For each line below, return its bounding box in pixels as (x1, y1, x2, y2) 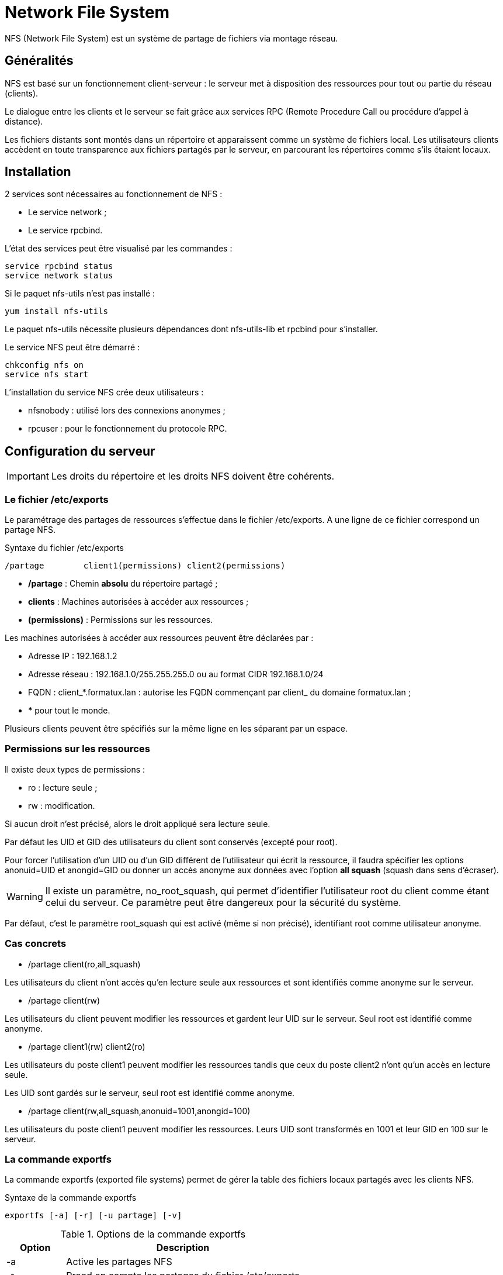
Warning (6, 890, 43, 902)
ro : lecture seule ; (28, 782, 98, 792)
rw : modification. (28, 800, 95, 811)
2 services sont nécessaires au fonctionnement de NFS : (5, 189, 223, 199)
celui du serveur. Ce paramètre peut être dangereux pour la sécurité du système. (45, 896, 401, 908)
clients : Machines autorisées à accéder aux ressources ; (28, 597, 249, 607)
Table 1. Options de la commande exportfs (60, 1228, 246, 1240)
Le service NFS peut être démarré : (5, 342, 140, 353)
